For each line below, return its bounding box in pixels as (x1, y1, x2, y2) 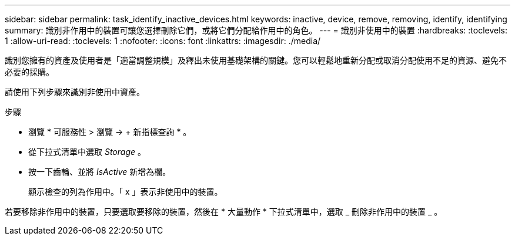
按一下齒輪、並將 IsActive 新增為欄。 (28, 167, 171, 177)
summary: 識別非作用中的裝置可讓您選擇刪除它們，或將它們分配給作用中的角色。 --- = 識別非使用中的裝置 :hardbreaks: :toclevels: (5, 25, 508, 35)
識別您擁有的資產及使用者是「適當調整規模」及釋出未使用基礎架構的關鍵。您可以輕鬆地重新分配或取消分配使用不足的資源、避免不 (5, 55, 507, 65)
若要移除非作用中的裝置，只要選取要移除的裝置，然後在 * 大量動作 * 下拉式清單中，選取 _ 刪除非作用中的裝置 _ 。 (5, 207, 443, 217)
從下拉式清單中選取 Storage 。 (28, 147, 146, 157)
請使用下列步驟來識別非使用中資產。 (5, 87, 145, 97)
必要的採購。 (5, 67, 54, 77)
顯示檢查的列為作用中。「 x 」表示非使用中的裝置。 (28, 187, 223, 197)
